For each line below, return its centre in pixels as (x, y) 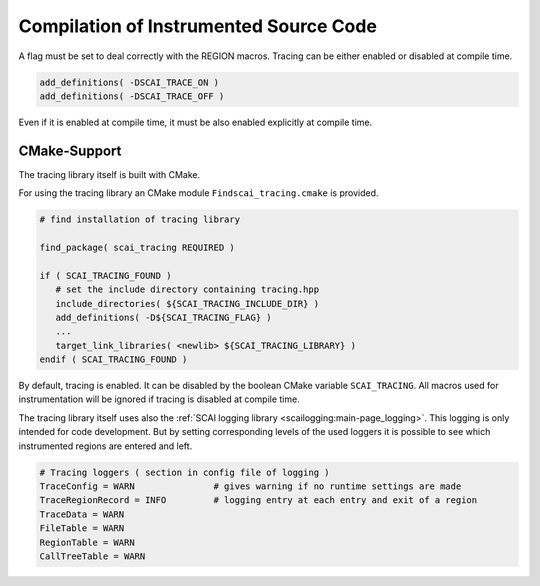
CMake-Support (70, 150)
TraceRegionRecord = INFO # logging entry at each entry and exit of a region (258, 500)
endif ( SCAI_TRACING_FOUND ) (113, 359)
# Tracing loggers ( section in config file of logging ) (184, 472)
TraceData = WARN (82, 514)
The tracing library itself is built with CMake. (109, 174)
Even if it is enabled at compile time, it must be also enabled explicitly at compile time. (195, 122)
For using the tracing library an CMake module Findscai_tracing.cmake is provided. (198, 193)
